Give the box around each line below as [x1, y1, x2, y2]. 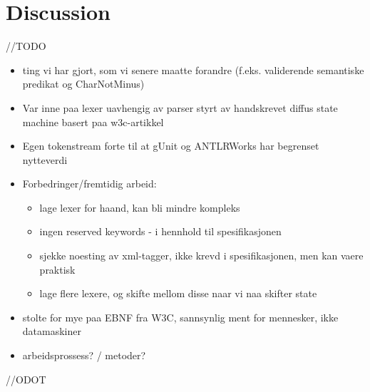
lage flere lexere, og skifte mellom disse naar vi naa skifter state [39, 286, 317, 301]
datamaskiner [22, 324, 81, 339]
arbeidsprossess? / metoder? [22, 348, 146, 363]
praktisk [39, 262, 76, 277]
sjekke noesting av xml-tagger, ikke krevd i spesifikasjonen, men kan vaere [39, 248, 364, 263]
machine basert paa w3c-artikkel [22, 114, 164, 129]
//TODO [6, 38, 46, 53]
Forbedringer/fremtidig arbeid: [22, 176, 157, 191]
